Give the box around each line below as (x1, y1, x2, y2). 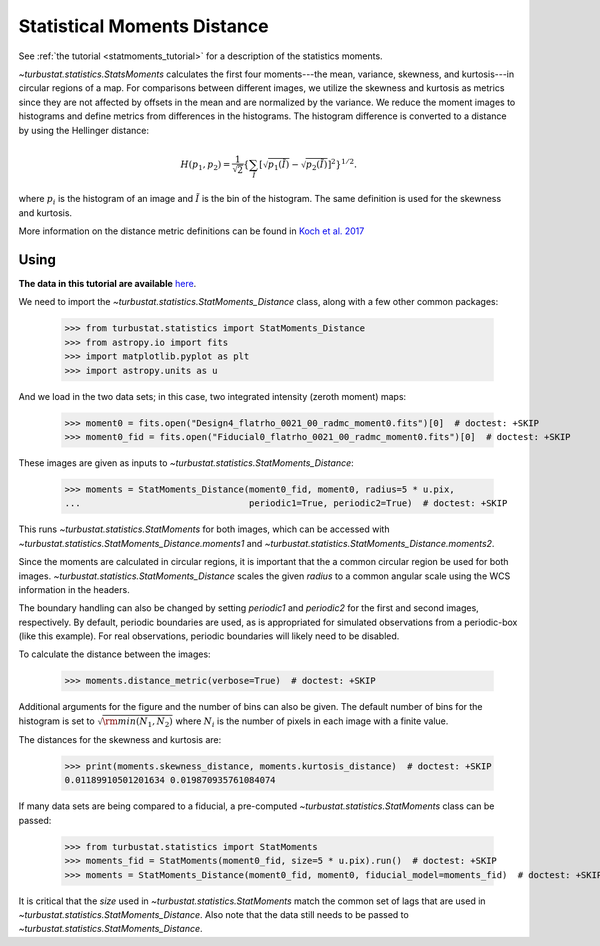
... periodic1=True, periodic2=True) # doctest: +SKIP (64, 498, 508, 509)
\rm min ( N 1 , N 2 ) (101, 716, 174, 730)
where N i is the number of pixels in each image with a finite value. (175, 715, 449, 729)
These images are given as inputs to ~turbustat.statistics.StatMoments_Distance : (18, 456, 354, 469)
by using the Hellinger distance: (18, 124, 150, 136)
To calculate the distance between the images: (18, 648, 211, 660)
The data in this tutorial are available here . (18, 278, 197, 290)
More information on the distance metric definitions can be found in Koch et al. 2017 (18, 225, 365, 237)
